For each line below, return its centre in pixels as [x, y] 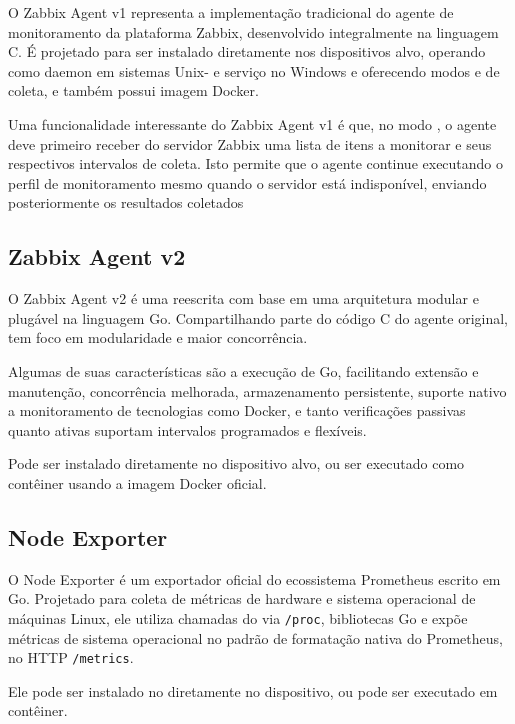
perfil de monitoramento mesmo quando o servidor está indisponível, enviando [247, 182]
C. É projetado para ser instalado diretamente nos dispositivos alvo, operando [247, 51]
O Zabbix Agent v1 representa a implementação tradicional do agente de [231, 12]
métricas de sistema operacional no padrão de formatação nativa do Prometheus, [255, 637]
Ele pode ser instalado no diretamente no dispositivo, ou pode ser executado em [253, 690]
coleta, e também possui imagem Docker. [133, 90]
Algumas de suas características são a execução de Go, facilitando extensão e [243, 370]
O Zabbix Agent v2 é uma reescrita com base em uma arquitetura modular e [243, 298]
